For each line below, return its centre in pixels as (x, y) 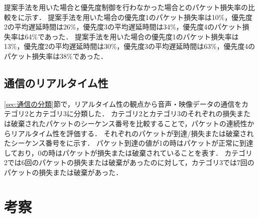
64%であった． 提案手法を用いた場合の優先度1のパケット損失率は (132, 36)
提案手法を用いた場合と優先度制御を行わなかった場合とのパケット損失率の (126, 7)
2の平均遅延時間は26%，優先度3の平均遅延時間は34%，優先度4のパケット (123, 27)
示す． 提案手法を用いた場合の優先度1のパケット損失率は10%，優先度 (138, 17)
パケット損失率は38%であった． (56, 56)
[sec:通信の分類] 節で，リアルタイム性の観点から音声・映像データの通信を (123, 104)
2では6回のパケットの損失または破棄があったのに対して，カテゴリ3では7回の (129, 162)
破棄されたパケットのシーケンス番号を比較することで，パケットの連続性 (129, 123)
